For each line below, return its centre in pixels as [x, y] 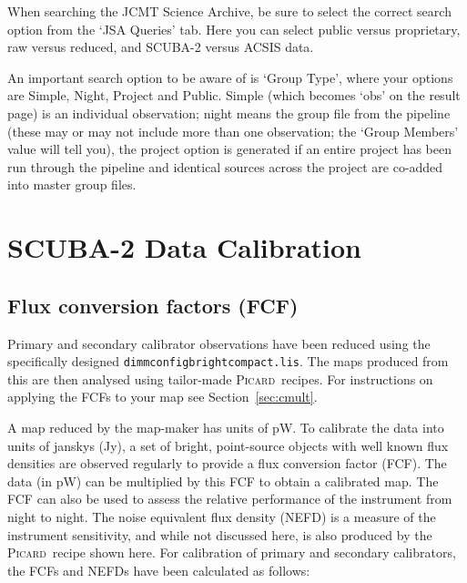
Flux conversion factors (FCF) [153, 305]
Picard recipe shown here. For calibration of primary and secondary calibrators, [232, 552]
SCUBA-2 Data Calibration [185, 247]
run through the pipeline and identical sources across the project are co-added [225, 166]
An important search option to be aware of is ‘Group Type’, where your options [230, 77]
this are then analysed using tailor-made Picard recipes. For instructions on [220, 378]
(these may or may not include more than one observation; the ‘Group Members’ [233, 131]
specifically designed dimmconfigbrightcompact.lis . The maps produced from [228, 361]
